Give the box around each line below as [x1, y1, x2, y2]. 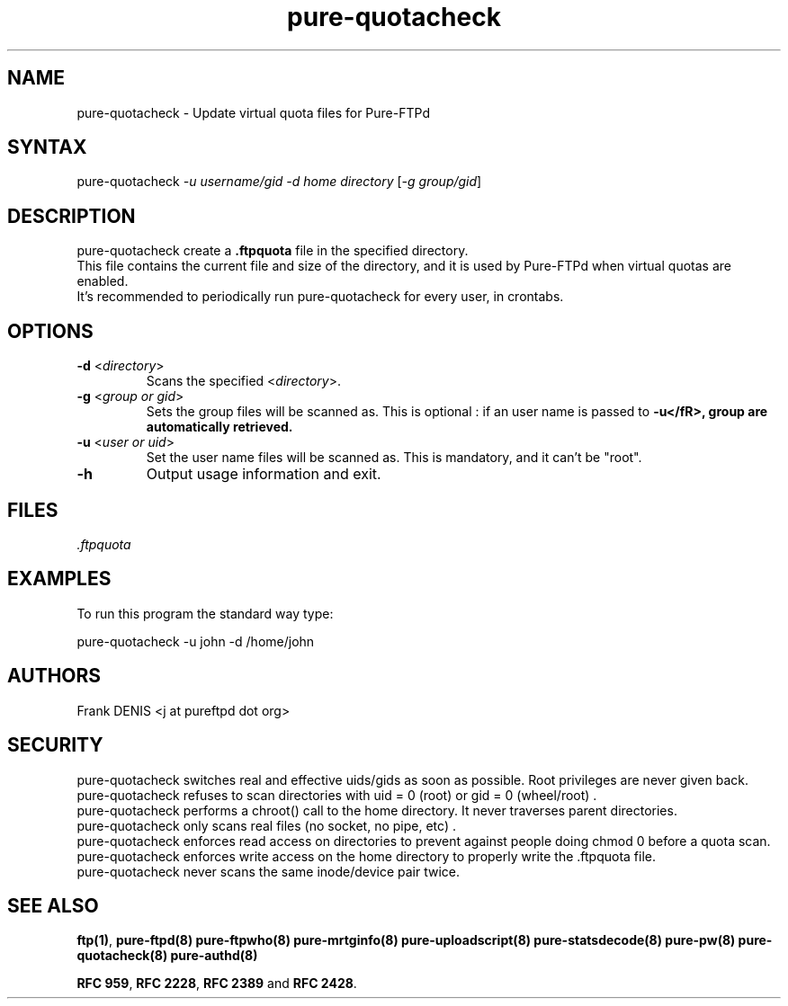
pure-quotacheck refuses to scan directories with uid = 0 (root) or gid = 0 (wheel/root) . [76, 787, 597, 803]
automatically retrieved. [146, 419, 293, 435]
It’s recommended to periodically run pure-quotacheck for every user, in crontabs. [76, 289, 564, 305]
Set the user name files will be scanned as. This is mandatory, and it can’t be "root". [146, 450, 642, 466]
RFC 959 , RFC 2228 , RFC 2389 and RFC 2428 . [76, 975, 357, 992]
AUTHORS [7, 664, 102, 688]
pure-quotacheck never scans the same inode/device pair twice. [76, 863, 461, 879]
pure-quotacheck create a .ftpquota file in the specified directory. [76, 243, 469, 259]
